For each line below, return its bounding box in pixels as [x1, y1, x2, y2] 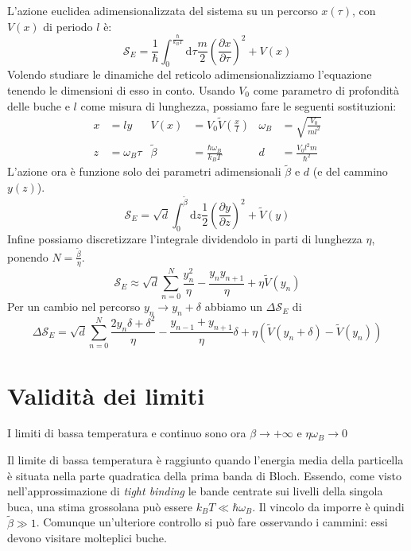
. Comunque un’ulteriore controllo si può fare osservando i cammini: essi [36, 514, 388, 530]
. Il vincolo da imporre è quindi [252, 498, 405, 514]
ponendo [7, 248, 48, 265]
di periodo [43, 17, 93, 34]
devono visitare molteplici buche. [7, 530, 167, 546]
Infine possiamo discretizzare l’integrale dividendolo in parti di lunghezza [7, 230, 363, 246]
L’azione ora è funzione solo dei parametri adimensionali [7, 163, 281, 180]
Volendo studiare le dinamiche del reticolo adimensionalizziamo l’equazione [7, 66, 372, 83]
